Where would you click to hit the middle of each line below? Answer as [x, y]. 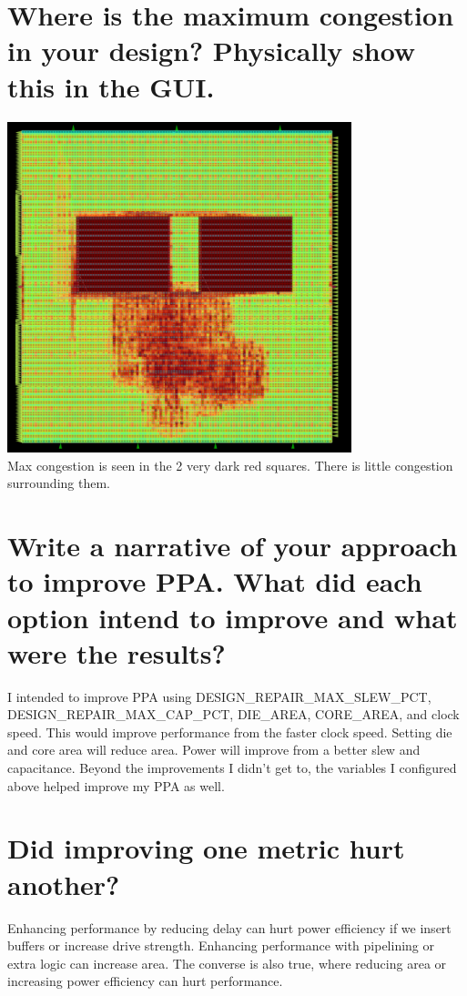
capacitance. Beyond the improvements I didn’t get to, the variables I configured [232, 768]
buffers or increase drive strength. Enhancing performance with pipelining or [221, 945]
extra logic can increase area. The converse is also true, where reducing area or [227, 963]
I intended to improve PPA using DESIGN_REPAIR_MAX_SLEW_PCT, [219, 696]
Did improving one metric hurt [206, 848]
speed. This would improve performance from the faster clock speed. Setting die [230, 732]
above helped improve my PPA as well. [116, 785]
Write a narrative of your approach [233, 546]
